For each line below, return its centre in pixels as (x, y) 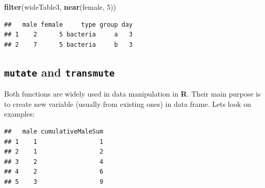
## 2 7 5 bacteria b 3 (68, 44)
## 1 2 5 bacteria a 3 (68, 35)
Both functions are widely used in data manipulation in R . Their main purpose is (132, 94)
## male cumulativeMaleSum (54, 131)
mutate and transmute (59, 72)
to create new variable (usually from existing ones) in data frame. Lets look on (128, 104)
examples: (19, 114)
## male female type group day (68, 24)
